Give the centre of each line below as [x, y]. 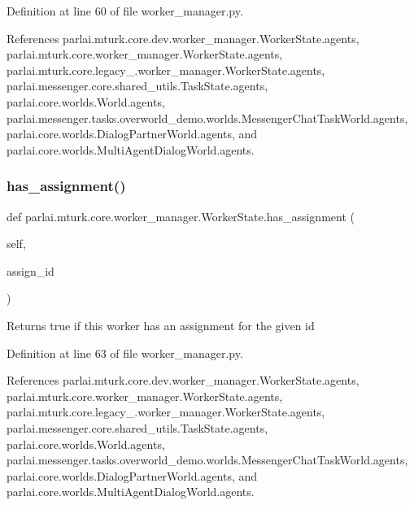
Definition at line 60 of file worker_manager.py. [125, 11]
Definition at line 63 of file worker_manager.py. [125, 353]
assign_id [31, 270]
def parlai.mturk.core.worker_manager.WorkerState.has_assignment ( [181, 216]
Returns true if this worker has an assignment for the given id [161, 325]
